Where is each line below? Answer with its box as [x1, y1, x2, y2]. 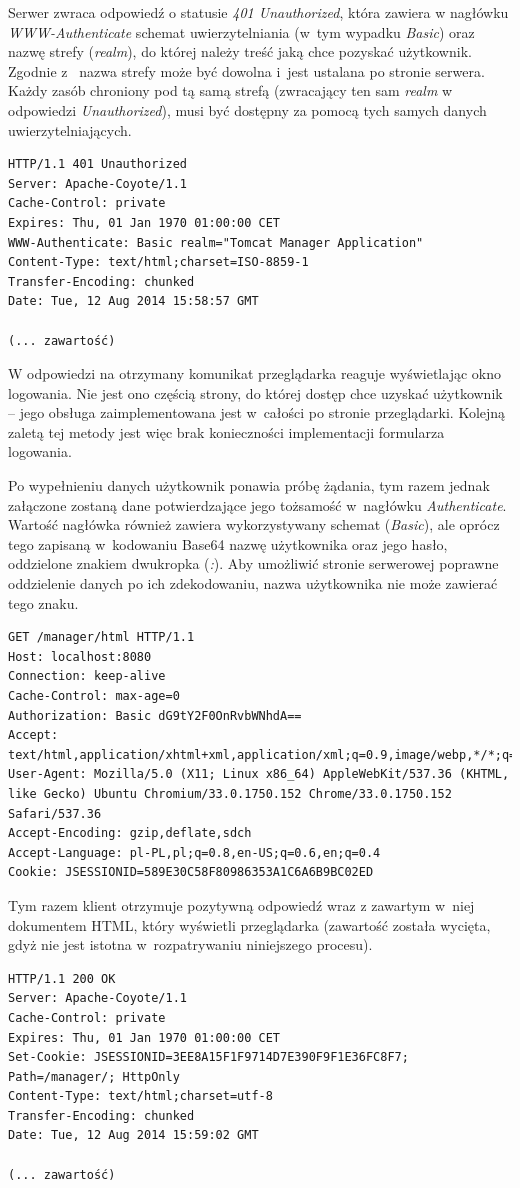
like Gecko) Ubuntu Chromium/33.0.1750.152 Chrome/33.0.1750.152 [8, 786, 452, 801]
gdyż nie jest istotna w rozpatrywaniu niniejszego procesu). [8, 934, 373, 955]
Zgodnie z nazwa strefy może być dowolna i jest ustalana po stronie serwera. [8, 60, 485, 81]
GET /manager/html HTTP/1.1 [8, 630, 195, 645]
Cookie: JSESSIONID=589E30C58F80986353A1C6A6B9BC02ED [8, 865, 374, 880]
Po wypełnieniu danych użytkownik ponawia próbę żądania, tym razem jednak [8, 475, 490, 496]
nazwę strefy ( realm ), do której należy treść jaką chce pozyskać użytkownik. [8, 41, 472, 62]
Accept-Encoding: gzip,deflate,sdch [8, 826, 252, 841]
